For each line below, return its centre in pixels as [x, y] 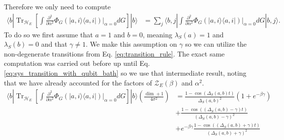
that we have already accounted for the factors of [78, 82]
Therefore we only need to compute [57, 6]
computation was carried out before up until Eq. [77, 63]
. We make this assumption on [131, 44]
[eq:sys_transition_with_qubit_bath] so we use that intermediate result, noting [125, 73]
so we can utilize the [216, 44]
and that [54, 44]
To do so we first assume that [48, 34]
